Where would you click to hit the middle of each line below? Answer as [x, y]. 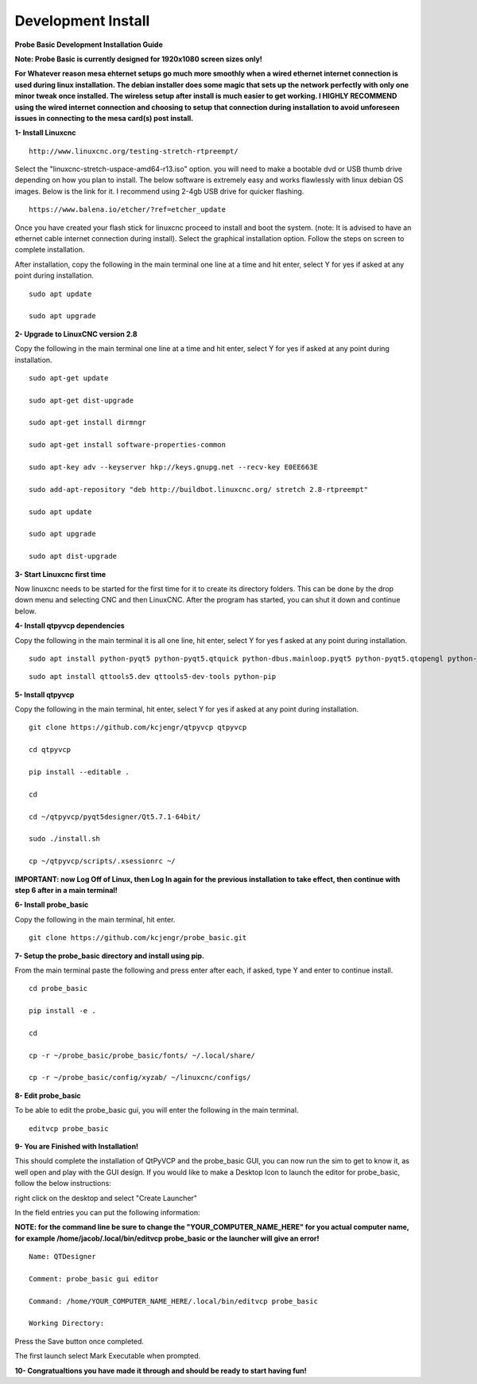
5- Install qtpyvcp [45, 694]
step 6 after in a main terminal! [66, 890]
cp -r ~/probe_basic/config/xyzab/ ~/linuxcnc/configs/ [140, 1078]
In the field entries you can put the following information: [107, 1212]
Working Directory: [67, 1324]
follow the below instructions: [63, 1183]
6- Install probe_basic [52, 905]
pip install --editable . [79, 772]
